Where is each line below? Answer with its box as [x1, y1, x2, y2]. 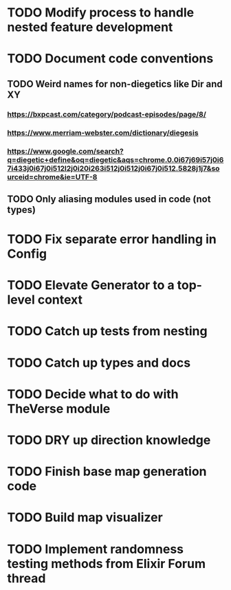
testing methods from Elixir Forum [7, 556, 206, 571]
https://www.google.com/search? [7, 146, 124, 156]
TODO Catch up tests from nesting [7, 324, 208, 339]
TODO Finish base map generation [7, 464, 208, 479]
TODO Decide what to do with [7, 386, 179, 402]
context [37, 292, 83, 308]
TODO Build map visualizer [7, 510, 163, 525]
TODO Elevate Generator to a [7, 277, 175, 293]
